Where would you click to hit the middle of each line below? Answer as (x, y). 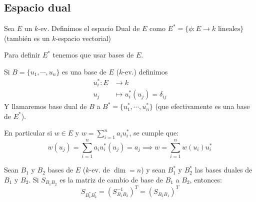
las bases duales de (223, 170)
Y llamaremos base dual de (45, 106)
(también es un (27, 38)
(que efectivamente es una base (202, 106)
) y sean (153, 170)
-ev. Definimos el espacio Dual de (89, 28)
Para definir (22, 55)
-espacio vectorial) (83, 38)
